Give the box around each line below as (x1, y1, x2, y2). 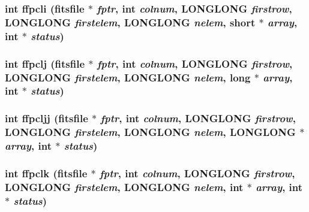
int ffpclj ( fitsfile (5, 56, 85, 71)
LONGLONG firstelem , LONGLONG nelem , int (5, 179, 244, 194)
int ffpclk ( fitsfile (5, 165, 88, 180)
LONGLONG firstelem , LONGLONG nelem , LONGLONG (5, 125, 296, 140)
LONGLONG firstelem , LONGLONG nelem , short (5, 14, 256, 29)
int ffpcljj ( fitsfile (5, 111, 88, 126)
